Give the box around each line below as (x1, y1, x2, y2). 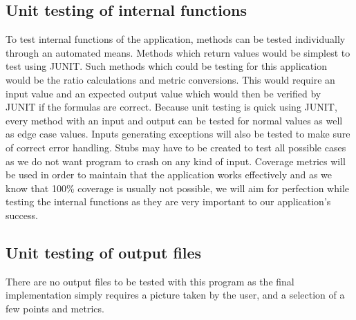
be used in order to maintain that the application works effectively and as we (6, 167, 332, 182)
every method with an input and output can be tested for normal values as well (6, 113, 343, 127)
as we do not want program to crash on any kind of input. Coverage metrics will (6, 153, 346, 168)
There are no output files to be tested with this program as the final (6, 274, 294, 288)
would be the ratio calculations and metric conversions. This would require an (6, 72, 335, 86)
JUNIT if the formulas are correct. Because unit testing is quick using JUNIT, (6, 100, 337, 114)
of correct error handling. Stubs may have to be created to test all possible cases (6, 140, 346, 154)
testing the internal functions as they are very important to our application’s (6, 194, 331, 209)
